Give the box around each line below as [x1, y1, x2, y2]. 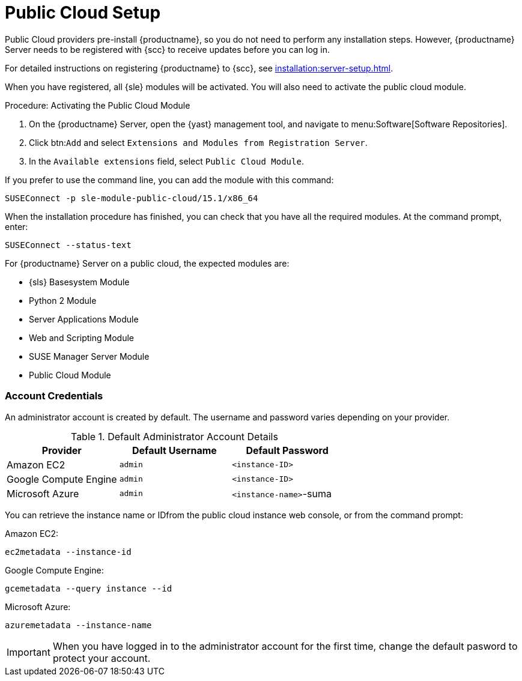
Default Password [246, 444, 329, 456]
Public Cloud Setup [5, 2, 161, 23]
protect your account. [52, 652, 151, 664]
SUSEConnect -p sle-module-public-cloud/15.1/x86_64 [5, 193, 258, 203]
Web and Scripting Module [29, 332, 134, 343]
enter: [5, 221, 28, 232]
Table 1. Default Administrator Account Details [70, 430, 278, 443]
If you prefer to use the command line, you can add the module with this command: [5, 174, 334, 185]
